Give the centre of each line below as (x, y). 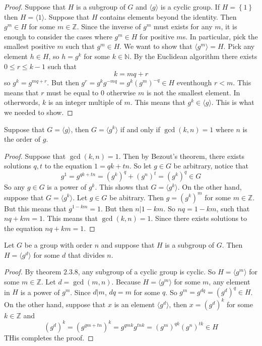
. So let (140, 166)
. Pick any (239, 46)
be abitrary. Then (137, 197)
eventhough (194, 82)
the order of (22, 139)
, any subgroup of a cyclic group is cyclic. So (147, 272)
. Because (126, 282)
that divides (86, 254)
